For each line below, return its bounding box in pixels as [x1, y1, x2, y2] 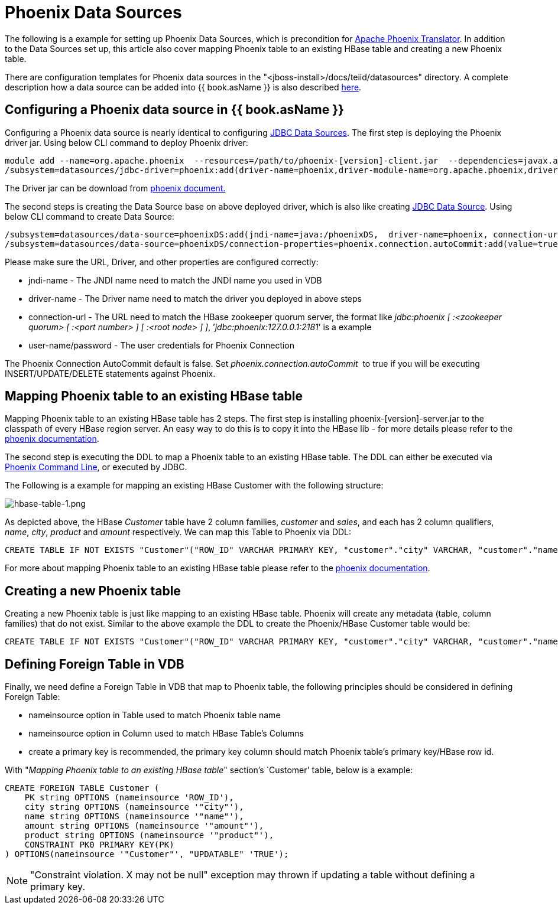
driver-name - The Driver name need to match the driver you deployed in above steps [28, 293, 362, 304]
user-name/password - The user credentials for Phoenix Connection [28, 340, 295, 350]
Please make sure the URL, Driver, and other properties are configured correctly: [5, 256, 319, 267]
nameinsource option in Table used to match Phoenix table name [28, 710, 281, 721]
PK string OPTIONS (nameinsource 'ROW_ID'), [24, 793, 234, 803]
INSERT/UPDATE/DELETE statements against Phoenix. [5, 368, 216, 379]
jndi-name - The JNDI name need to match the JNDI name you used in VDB [28, 275, 322, 285]
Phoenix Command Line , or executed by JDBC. [5, 462, 187, 473]
